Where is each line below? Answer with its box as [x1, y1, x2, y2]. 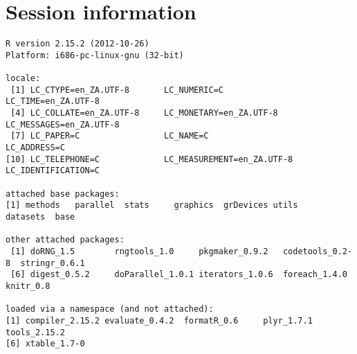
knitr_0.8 [6, 281, 51, 291]
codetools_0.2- [282, 246, 353, 256]
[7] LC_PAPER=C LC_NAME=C [10, 131, 209, 141]
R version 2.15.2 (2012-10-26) [6, 39, 149, 49]
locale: [6, 73, 41, 84]
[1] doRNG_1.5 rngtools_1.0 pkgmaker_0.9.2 [10, 246, 268, 256]
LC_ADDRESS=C [6, 143, 65, 153]
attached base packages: [6, 188, 120, 199]
